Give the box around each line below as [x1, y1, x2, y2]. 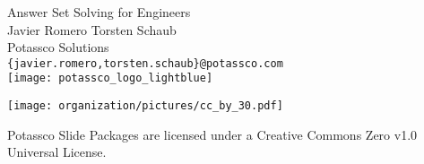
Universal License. [7, 142, 107, 161]
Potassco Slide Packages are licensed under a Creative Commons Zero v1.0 [7, 125, 418, 143]
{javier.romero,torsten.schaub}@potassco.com [7, 56, 283, 70]
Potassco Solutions [7, 38, 109, 56]
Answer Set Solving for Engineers [7, 3, 191, 21]
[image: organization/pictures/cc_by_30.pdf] [7, 99, 283, 113]
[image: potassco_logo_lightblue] [7, 72, 213, 85]
